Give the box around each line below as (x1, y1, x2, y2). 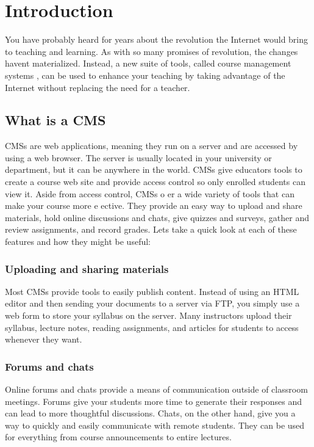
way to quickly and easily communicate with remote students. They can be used (5, 418, 305, 431)
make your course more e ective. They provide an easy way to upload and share (5, 199, 302, 212)
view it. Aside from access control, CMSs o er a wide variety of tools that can (5, 187, 294, 200)
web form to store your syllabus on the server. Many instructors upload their (5, 309, 292, 322)
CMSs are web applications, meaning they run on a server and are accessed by (5, 139, 298, 152)
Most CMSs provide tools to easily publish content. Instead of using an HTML (5, 285, 299, 297)
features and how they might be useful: (5, 235, 151, 248)
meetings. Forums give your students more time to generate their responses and (5, 394, 302, 407)
